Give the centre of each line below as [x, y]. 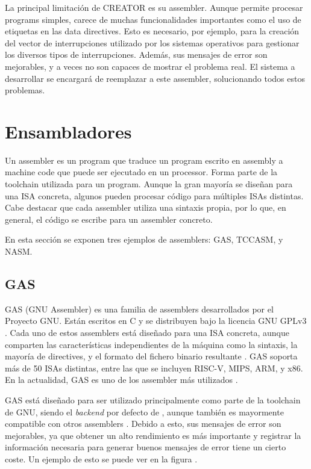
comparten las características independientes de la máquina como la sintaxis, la [151, 344]
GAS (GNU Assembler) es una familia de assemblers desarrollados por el [139, 309]
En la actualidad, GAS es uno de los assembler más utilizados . [121, 380]
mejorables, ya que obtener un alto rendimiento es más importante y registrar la [153, 435]
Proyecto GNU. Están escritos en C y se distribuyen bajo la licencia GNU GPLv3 [156, 321]
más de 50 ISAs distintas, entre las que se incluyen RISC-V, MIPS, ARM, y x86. [154, 368]
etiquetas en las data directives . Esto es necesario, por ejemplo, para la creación [152, 31]
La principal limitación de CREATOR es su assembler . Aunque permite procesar [154, 7]
